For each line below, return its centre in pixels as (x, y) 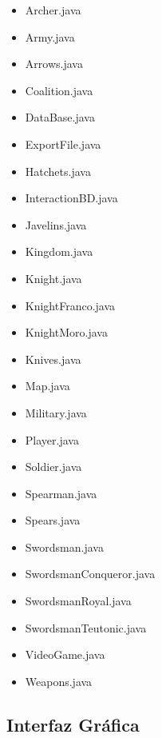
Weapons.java (59, 681)
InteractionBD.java (71, 198)
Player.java (52, 439)
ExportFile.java (63, 144)
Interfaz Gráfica (73, 724)
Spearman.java (61, 493)
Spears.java (53, 520)
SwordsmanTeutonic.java (86, 627)
